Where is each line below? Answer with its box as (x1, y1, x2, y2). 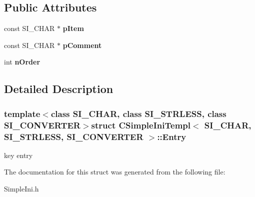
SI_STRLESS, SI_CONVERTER (4, 130, 143, 142)
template (4, 107, 40, 119)
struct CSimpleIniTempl (91, 118, 190, 131)
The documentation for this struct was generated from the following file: (4, 166, 225, 177)
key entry (4, 149, 33, 160)
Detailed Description (4, 81, 113, 96)
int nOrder (4, 56, 40, 67)
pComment (62, 39, 102, 50)
